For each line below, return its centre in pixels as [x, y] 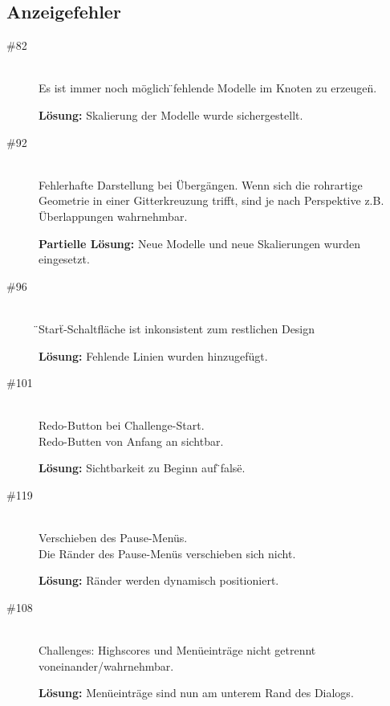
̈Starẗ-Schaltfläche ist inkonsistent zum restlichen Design [177, 328]
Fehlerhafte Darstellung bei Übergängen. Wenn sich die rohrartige [201, 184]
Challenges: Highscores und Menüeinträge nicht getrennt [177, 650]
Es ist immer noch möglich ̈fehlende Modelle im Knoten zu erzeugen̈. [208, 88]
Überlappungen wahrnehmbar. [113, 216]
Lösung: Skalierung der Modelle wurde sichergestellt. [171, 114]
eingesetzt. [64, 259]
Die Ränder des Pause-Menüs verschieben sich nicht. [167, 553]
